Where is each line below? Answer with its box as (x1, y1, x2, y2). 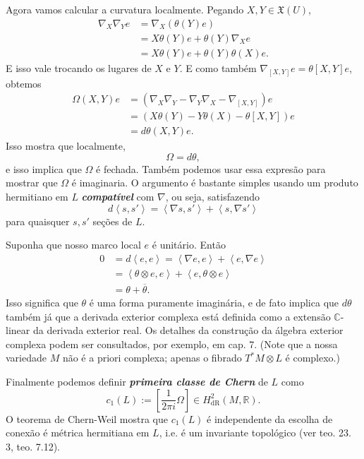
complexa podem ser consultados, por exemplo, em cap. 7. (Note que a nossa (6, 336, 338, 351)
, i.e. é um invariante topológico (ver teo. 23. (159, 425, 351, 440)
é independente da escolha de (207, 411, 333, 426)
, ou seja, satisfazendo (165, 189, 260, 204)
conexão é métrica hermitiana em (6, 425, 150, 440)
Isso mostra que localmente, (6, 138, 126, 153)
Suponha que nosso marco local (6, 237, 141, 252)
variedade (6, 350, 47, 365)
